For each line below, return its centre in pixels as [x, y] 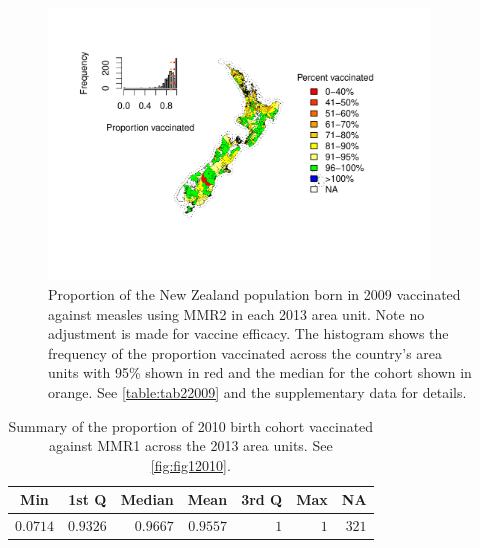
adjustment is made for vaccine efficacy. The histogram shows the [248, 333]
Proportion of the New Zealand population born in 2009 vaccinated [254, 294]
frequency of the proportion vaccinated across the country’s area [245, 352]
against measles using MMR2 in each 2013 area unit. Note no [236, 313]
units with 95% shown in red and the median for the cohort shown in [260, 372]
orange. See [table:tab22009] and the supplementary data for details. [257, 391]
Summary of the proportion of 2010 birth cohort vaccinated [191, 425]
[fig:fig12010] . [190, 464]
